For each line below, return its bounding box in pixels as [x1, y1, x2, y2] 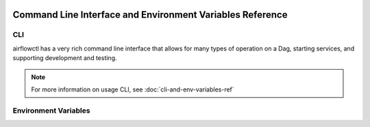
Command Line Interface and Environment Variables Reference [12, 9, 288, 20]
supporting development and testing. [12, 54, 117, 62]
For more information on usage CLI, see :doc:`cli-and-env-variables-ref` [31, 85, 234, 94]
